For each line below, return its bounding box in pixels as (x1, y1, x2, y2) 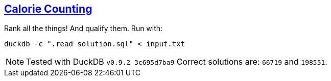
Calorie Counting (4, 3, 92, 15)
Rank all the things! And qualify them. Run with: (4, 24, 163, 33)
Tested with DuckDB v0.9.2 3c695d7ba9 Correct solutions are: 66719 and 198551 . (26, 57, 327, 67)
